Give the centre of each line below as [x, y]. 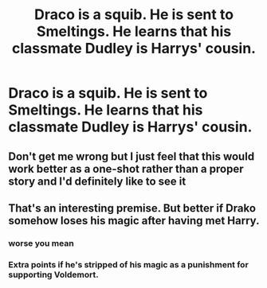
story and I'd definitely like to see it [97, 181]
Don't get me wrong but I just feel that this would [132, 156]
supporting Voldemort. [53, 274]
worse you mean [41, 243]
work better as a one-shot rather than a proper [126, 169]
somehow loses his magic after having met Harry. [134, 220]
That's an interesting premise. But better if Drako [132, 208]
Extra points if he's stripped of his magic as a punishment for [128, 264]
